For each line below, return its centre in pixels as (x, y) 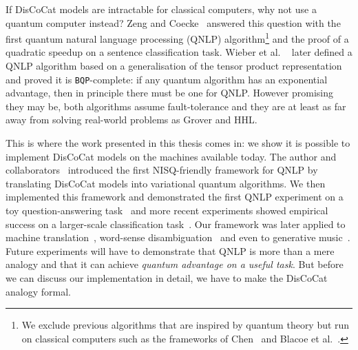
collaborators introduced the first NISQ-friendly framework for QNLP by (162, 170)
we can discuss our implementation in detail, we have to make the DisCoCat (167, 278)
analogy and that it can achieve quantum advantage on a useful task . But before (175, 264)
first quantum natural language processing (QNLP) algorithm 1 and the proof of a (177, 38)
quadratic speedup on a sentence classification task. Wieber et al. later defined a (179, 52)
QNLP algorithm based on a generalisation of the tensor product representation (174, 66)
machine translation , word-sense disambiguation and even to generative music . (178, 237)
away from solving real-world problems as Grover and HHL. (131, 120)
